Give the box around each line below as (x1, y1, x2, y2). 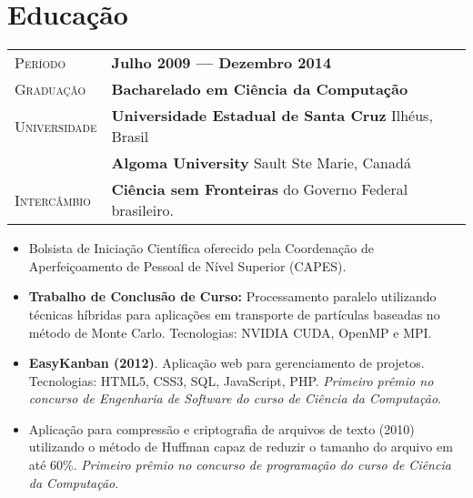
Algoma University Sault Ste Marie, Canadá (111, 152, 411, 174)
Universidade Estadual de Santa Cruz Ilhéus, (111, 105, 433, 127)
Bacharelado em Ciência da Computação (111, 78, 408, 100)
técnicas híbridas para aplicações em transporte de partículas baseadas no (28, 304, 440, 323)
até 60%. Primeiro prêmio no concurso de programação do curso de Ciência (28, 455, 451, 474)
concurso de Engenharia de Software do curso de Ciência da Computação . (28, 389, 441, 408)
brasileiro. (111, 199, 175, 221)
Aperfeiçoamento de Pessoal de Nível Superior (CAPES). (28, 256, 347, 275)
